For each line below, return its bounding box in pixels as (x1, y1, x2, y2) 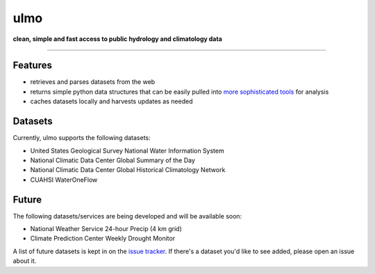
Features (12, 60, 52, 71)
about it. (12, 257, 37, 265)
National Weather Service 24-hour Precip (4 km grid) (30, 225, 182, 232)
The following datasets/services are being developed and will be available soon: (12, 212, 242, 220)
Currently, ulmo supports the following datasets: (12, 134, 151, 142)
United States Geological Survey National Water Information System (30, 146, 225, 155)
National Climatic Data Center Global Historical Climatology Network (30, 166, 226, 174)
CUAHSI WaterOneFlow (30, 175, 98, 184)
